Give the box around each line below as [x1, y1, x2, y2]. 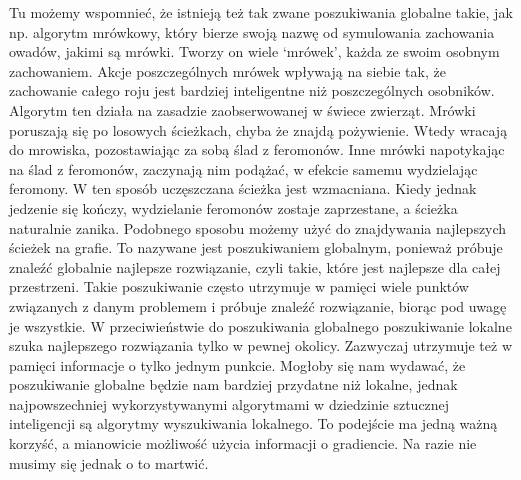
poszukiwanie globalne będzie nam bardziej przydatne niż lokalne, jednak [9, 374, 458, 395]
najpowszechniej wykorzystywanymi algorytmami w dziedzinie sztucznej [9, 393, 450, 414]
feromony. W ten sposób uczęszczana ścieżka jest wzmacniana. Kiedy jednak [9, 178, 477, 199]
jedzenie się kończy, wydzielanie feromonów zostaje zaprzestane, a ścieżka [9, 197, 458, 218]
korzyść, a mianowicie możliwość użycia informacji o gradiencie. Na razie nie [9, 433, 477, 454]
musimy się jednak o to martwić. [9, 452, 209, 473]
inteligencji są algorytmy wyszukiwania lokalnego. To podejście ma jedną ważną [9, 413, 498, 434]
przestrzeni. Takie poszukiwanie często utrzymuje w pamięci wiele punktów [9, 276, 469, 297]
